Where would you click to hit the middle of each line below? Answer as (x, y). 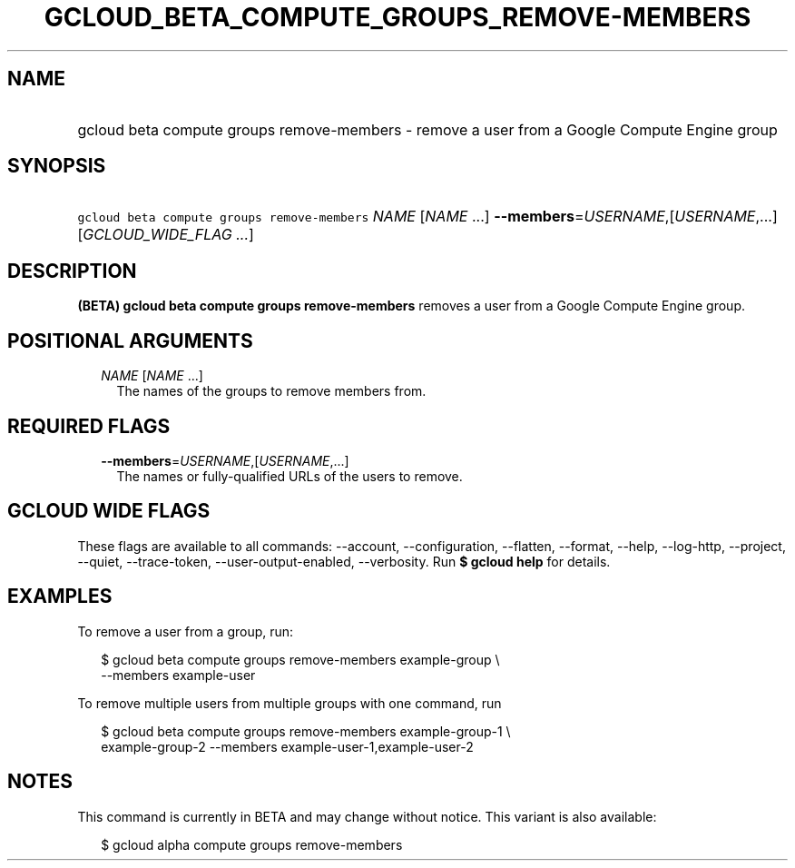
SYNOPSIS (57, 166)
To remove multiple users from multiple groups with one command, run (290, 703)
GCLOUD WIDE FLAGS (109, 511)
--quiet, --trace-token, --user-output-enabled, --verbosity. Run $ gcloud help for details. (344, 561)
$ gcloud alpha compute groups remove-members (252, 844)
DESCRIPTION (72, 271)
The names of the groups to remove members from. (271, 391)
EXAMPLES (60, 597)
